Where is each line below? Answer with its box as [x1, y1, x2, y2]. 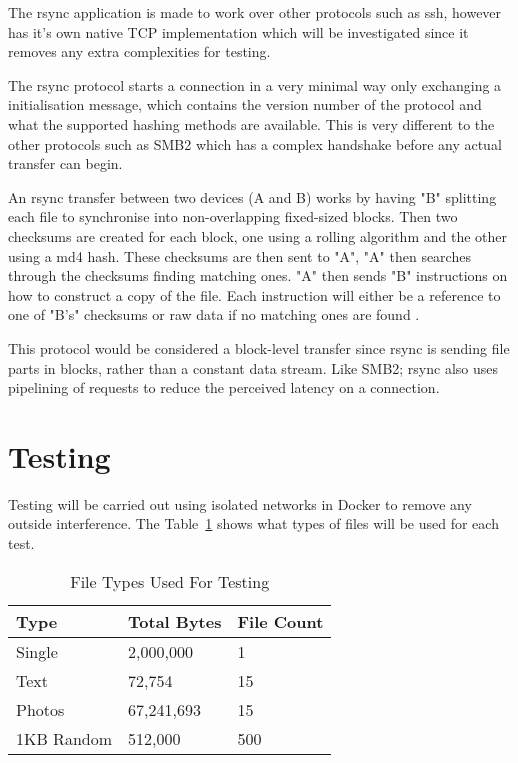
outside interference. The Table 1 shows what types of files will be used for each [8, 513, 499, 534]
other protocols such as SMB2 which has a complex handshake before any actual [8, 133, 502, 154]
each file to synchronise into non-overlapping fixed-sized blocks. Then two [8, 206, 458, 227]
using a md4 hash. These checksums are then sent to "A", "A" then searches [8, 245, 471, 266]
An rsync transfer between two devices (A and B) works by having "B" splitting [8, 186, 497, 207]
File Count [237, 609, 324, 633]
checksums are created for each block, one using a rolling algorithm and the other [8, 225, 507, 246]
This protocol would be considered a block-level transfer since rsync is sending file [8, 337, 510, 358]
